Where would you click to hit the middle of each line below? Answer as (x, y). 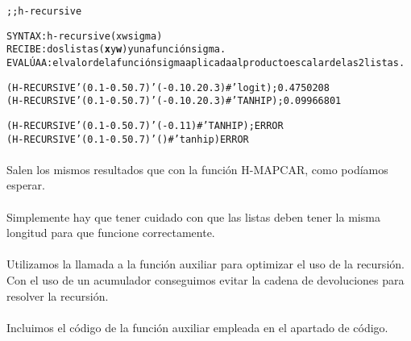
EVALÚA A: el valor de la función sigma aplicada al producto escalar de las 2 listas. (206, 62)
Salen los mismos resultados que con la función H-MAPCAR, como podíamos (197, 169)
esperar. (26, 185)
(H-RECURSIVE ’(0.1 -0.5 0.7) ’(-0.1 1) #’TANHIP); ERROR (145, 125)
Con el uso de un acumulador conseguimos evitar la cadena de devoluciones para (205, 280)
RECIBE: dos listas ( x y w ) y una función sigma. (116, 50)
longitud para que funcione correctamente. (111, 233)
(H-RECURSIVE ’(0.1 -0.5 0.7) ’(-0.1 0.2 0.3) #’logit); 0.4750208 (168, 87)
